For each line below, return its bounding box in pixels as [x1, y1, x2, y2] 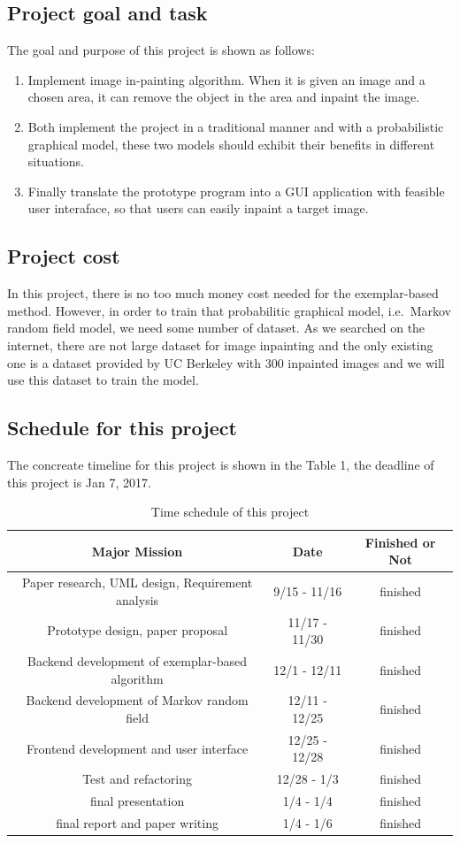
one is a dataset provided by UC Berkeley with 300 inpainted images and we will [7, 353, 445, 372]
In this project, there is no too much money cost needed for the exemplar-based [7, 284, 439, 303]
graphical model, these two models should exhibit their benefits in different [27, 134, 435, 153]
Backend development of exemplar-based [27, 652, 248, 671]
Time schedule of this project [150, 502, 310, 521]
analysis [116, 590, 159, 609]
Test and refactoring [82, 770, 192, 788]
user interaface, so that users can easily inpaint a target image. [27, 199, 369, 218]
